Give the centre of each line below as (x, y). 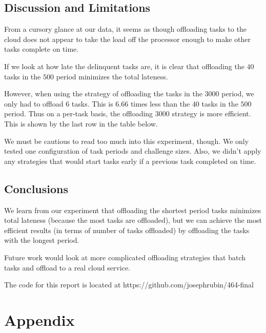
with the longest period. (42, 240)
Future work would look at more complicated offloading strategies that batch (125, 257)
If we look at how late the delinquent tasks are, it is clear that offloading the (124, 66)
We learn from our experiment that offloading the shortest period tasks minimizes (133, 210)
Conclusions (36, 188)
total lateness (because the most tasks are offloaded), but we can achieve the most (133, 220)
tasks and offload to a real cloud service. (67, 267)
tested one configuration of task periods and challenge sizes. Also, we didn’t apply (133, 151)
